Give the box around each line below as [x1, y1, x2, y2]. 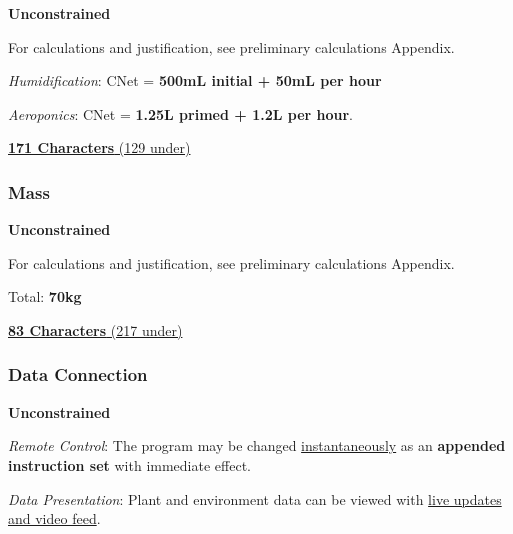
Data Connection [8, 362, 148, 387]
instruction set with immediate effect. [8, 454, 251, 475]
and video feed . [8, 508, 101, 529]
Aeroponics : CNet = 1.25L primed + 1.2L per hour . [8, 103, 354, 124]
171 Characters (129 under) [8, 137, 191, 158]
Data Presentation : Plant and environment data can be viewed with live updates [8, 488, 502, 509]
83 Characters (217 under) [8, 319, 183, 340]
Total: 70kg [8, 286, 82, 307]
